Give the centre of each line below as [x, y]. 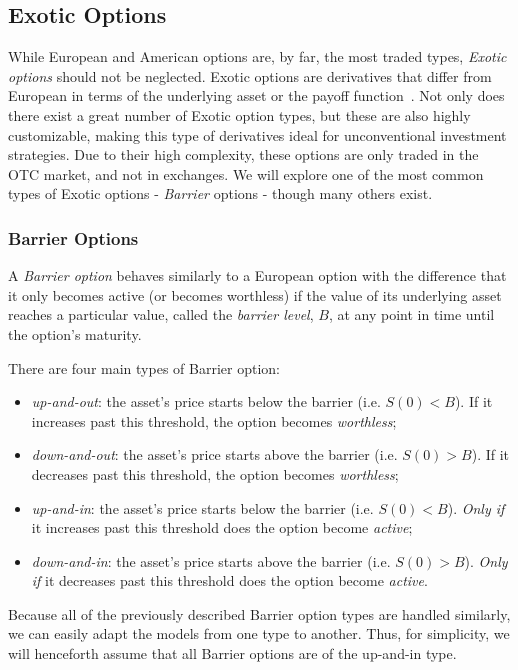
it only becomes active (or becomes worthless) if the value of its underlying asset [255, 294]
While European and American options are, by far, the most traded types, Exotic [257, 56]
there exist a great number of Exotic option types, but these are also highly [239, 114]
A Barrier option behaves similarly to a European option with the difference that [257, 275]
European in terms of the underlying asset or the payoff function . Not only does [256, 95]
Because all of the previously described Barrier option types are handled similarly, [259, 613]
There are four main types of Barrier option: [144, 367]
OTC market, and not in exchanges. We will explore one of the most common [246, 173]
